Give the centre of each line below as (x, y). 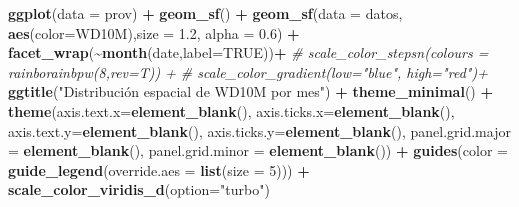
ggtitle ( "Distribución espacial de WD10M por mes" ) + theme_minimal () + (251, 91)
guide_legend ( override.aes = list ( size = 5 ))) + (159, 169)
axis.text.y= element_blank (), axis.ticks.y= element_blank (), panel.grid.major (259, 130)
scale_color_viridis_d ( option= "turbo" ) (139, 189)
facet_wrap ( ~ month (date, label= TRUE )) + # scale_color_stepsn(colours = (248, 52)
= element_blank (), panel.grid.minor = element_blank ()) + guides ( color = (258, 150)
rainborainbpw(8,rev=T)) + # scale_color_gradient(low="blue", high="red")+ (248, 71)
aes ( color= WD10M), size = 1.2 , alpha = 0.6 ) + (154, 32)
